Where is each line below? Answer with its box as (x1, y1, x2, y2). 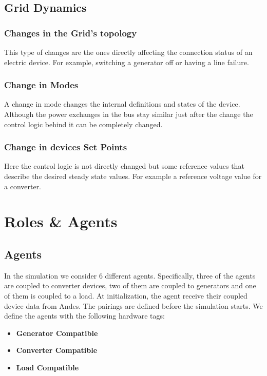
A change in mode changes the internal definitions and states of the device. (4, 98, 240, 109)
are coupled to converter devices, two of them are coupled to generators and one (4, 280, 256, 291)
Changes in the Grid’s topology (4, 26, 137, 39)
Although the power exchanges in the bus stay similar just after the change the (4, 109, 253, 119)
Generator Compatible (16, 327, 98, 338)
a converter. (4, 181, 42, 191)
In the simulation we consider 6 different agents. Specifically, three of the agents (4, 270, 256, 281)
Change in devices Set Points (4, 141, 127, 153)
